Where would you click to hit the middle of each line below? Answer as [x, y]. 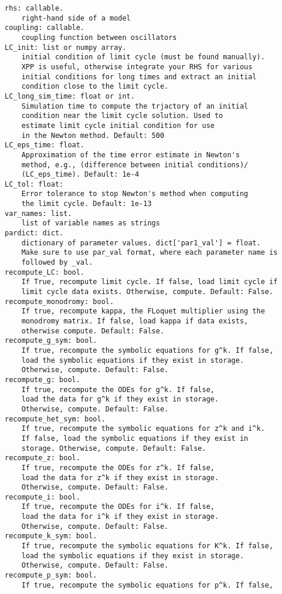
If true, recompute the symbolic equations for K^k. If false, [147, 546]
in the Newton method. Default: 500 [93, 135]
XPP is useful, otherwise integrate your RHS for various [137, 67]
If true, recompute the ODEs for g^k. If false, [118, 389]
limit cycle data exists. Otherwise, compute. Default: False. [147, 292]
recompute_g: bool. [43, 379]
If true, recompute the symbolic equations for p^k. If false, [147, 585]
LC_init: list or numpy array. [66, 47]
